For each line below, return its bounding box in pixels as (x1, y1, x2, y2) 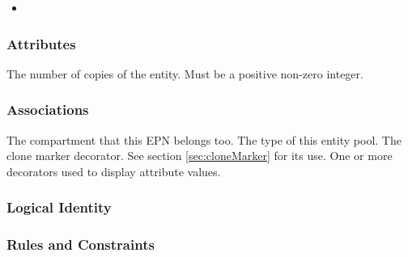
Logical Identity (6, 197, 112, 217)
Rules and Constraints (6, 234, 155, 255)
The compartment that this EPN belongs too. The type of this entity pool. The (6, 131, 402, 148)
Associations (6, 99, 89, 120)
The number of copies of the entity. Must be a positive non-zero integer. (6, 65, 363, 82)
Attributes (6, 33, 76, 53)
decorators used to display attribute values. (6, 162, 221, 179)
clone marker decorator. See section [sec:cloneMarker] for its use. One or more (6, 147, 393, 164)
